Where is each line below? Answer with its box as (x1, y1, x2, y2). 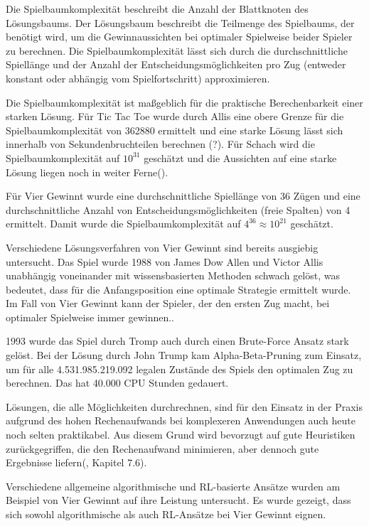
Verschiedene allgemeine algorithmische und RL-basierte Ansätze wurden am (6, 478, 341, 493)
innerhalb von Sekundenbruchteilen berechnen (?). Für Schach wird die (6, 136, 315, 151)
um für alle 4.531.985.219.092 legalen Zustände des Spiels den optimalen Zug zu (6, 361, 353, 376)
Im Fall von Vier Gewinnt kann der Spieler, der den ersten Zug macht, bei (6, 296, 330, 311)
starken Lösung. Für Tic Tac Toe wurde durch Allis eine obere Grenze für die (6, 109, 344, 124)
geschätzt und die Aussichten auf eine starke (144, 150, 337, 165)
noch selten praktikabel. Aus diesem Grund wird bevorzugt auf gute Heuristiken (6, 427, 355, 442)
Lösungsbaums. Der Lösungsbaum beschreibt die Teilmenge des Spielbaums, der (6, 15, 355, 30)
